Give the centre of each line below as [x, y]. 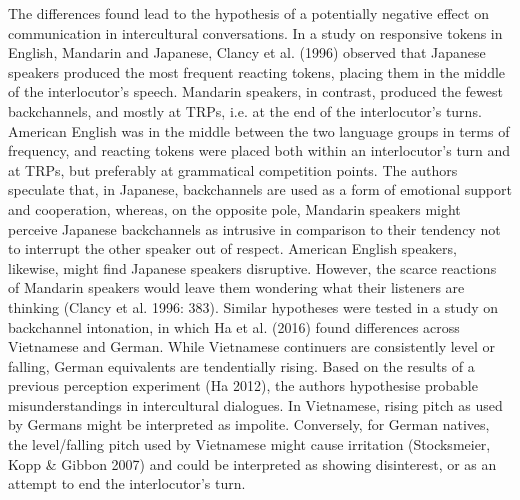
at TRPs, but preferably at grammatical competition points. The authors [233, 169]
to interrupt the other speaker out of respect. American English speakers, [232, 248]
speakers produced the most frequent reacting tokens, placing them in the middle [257, 71]
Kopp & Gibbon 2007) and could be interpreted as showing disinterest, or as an [252, 463]
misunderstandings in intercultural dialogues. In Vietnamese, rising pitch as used [255, 404]
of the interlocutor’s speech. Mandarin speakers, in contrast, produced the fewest [255, 91]
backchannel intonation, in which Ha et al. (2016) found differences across [234, 326]
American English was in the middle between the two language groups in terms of [259, 130]
